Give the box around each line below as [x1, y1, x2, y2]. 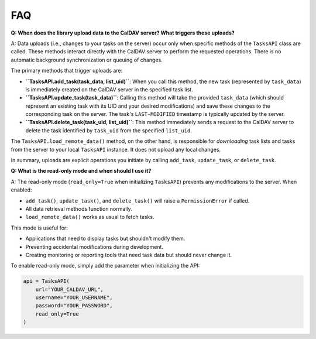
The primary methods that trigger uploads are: [11, 67, 123, 74]
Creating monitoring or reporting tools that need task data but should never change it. [25, 251, 232, 258]
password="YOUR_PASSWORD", [35, 302, 114, 309]
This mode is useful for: [11, 224, 68, 231]
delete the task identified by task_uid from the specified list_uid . [25, 126, 193, 134]
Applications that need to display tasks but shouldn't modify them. [25, 235, 186, 242]
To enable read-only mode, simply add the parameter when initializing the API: [11, 262, 200, 269]
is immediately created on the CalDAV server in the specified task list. [25, 85, 193, 93]
